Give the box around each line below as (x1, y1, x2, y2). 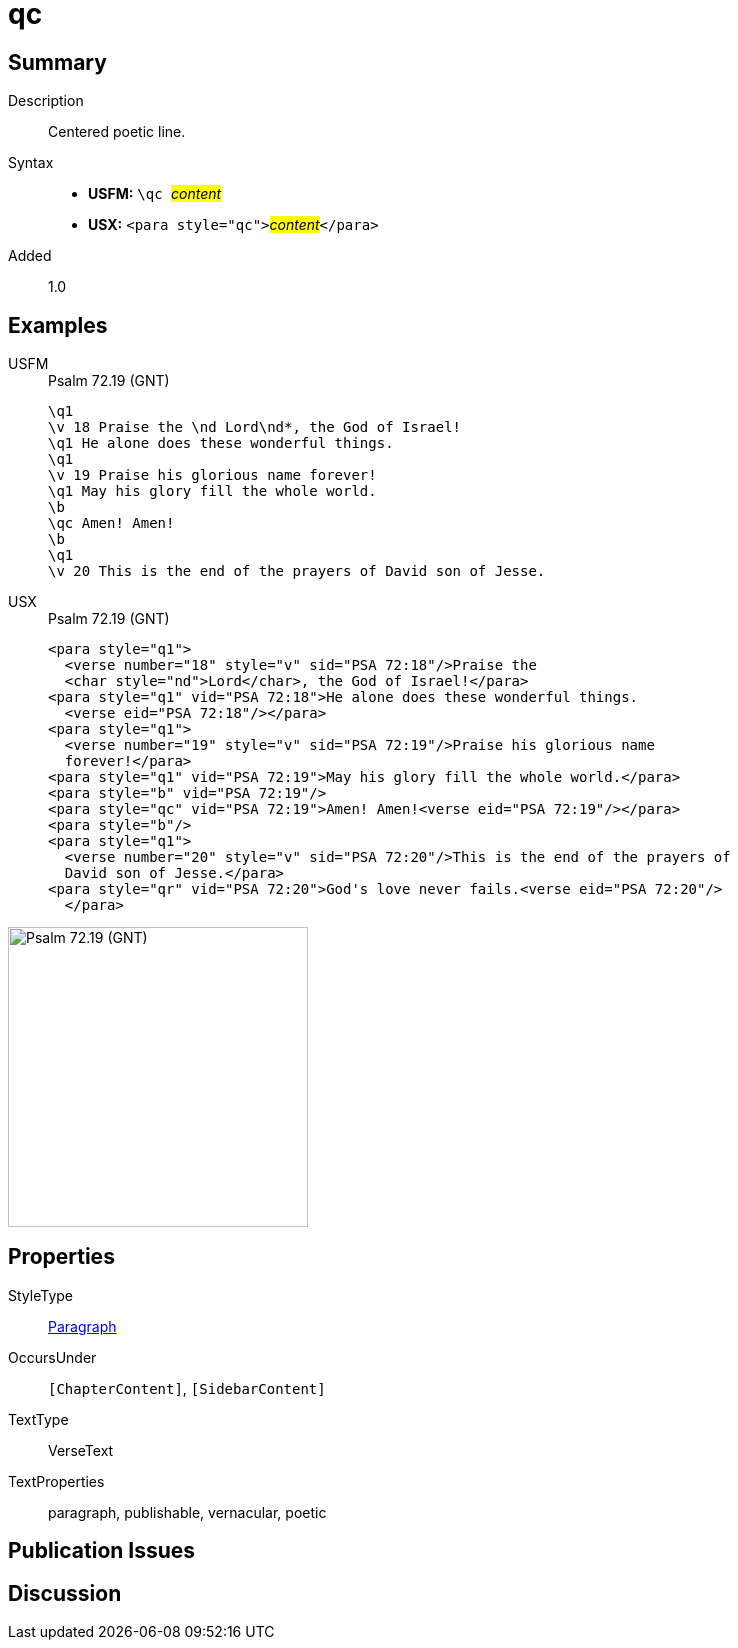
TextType (8, 1410, 69, 1428)
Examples (8, 312, 108, 338)
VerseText (48, 1441, 114, 1459)
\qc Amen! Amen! (48, 515, 175, 532)
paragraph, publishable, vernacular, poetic (48, 1503, 327, 1521)
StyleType (8, 1286, 73, 1304)
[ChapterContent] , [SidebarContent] (48, 1379, 326, 1397)
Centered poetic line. (48, 123, 186, 141)
